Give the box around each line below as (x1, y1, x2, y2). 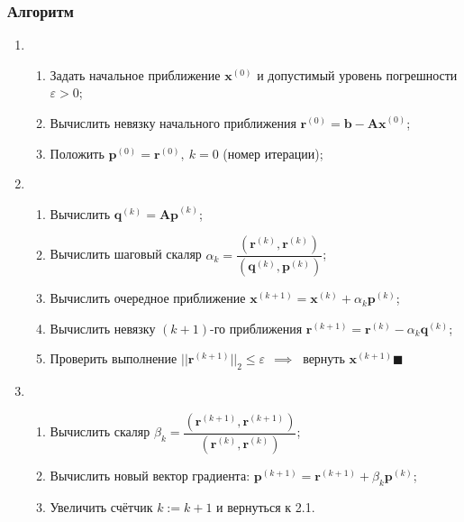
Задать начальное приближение (50, 65, 221, 84)
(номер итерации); (223, 143, 323, 162)
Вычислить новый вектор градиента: (50, 465, 250, 484)
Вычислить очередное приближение (50, 288, 246, 307)
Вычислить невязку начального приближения (50, 114, 296, 132)
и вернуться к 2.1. (216, 497, 315, 516)
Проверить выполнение (50, 349, 177, 368)
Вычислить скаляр (50, 422, 150, 441)
